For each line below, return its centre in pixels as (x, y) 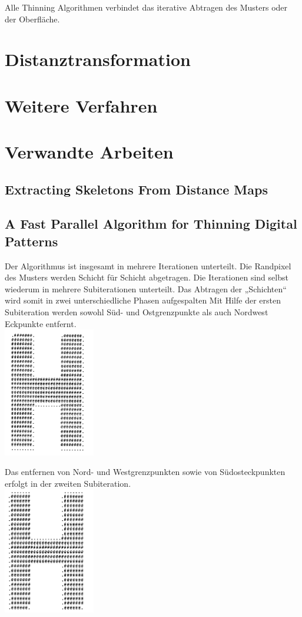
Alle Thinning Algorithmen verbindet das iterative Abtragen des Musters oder (146, 7)
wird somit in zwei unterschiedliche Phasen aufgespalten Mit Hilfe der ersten (143, 300)
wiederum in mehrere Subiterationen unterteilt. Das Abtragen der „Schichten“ (146, 288)
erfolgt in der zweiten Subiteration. (68, 483)
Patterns (31, 241)
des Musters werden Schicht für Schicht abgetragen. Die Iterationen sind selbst (147, 277)
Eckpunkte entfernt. (41, 323)
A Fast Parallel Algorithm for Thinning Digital (151, 224)
